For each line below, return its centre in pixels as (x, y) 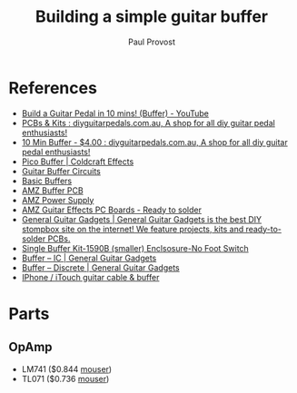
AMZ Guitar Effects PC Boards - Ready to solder (111, 210)
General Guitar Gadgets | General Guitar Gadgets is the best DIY (142, 219)
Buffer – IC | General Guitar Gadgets (89, 258)
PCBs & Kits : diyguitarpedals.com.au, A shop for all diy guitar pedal (148, 123)
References (53, 88)
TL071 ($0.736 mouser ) (65, 378)
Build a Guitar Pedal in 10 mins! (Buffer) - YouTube (115, 113)
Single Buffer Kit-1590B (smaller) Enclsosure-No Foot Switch (135, 248)
